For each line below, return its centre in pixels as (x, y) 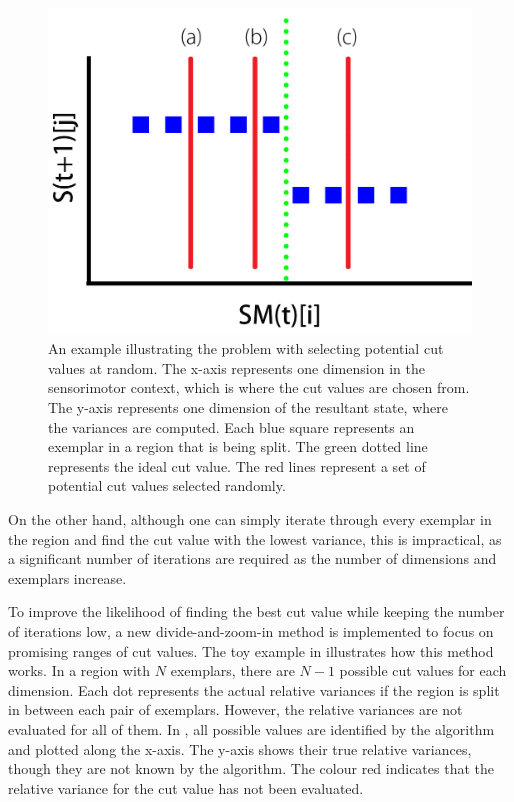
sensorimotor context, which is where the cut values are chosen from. (259, 387)
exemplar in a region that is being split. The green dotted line (238, 446)
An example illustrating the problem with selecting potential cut (246, 348)
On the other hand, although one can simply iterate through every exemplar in (250, 519)
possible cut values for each (423, 670)
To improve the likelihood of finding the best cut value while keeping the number (256, 611)
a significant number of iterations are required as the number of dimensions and (252, 558)
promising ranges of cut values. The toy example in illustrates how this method (251, 650)
